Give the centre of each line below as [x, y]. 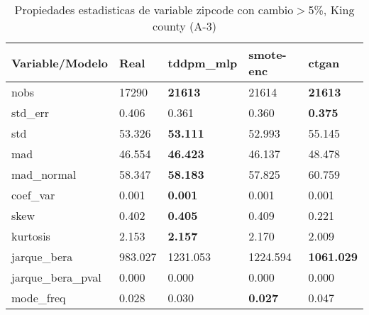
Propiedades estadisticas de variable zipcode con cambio [154, 10]
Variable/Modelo [60, 62]
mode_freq [39, 298]
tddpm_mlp [203, 62]
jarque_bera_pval [56, 277]
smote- [268, 54]
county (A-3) [184, 26]
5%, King [331, 10]
